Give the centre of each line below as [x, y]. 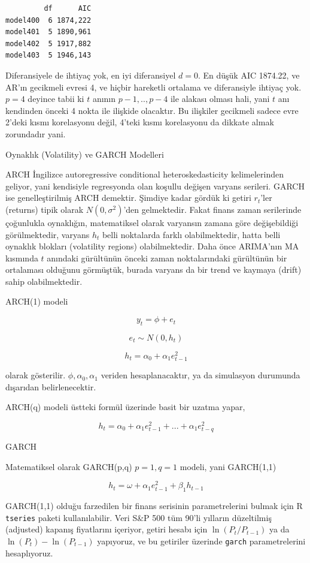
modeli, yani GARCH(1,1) [228, 466]
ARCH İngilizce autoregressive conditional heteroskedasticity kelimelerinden [145, 174]
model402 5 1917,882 [48, 43]
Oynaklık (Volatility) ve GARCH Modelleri [85, 154]
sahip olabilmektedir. [44, 281]
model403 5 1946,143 [48, 55]
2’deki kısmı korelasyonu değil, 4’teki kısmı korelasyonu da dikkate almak [140, 122]
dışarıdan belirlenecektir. [51, 386]
